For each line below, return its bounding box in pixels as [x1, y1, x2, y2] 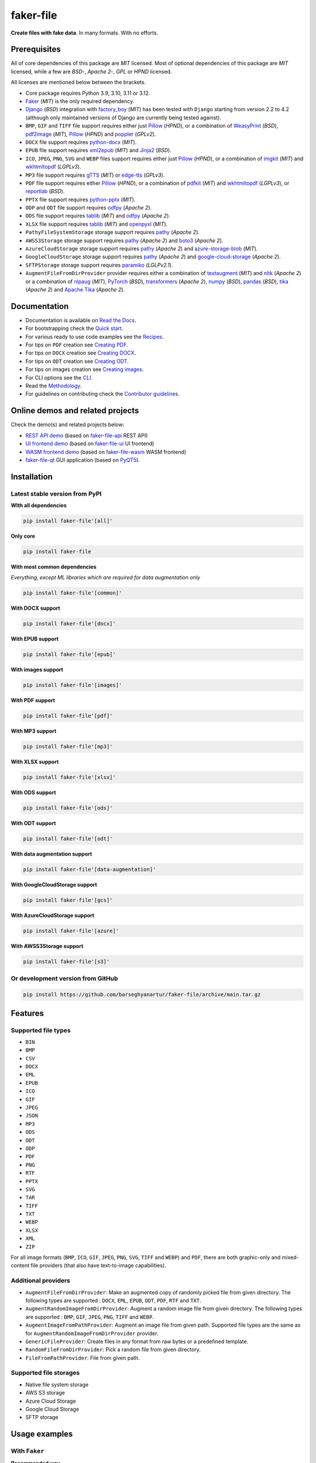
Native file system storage [25, 1381, 89, 1388]
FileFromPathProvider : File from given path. [25, 1354, 140, 1361]
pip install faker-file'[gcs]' [23, 897, 114, 904]
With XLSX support [11, 758, 59, 765]
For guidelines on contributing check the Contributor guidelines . [25, 390, 180, 397]
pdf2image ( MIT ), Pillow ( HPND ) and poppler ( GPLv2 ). [25, 130, 156, 138]
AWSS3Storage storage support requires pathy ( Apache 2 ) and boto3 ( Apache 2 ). [25, 237, 224, 244]
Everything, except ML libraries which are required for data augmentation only [11, 574, 200, 581]
